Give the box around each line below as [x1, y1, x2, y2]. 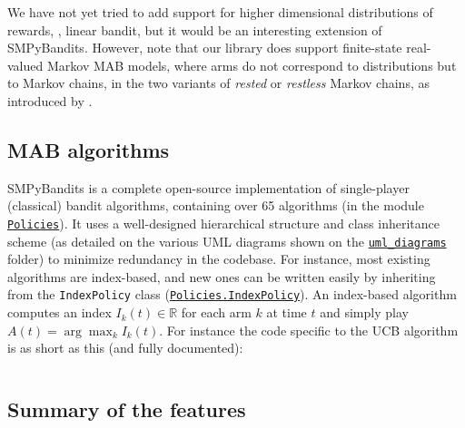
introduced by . [7, 91, 93, 110]
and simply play [320, 303, 409, 322]
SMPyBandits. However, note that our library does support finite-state [7, 38, 402, 57]
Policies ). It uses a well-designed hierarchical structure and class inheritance [7, 213, 440, 232]
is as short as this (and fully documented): [7, 338, 243, 357]
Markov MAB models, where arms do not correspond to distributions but [46, 55, 457, 74]
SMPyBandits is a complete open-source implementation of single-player [7, 178, 410, 197]
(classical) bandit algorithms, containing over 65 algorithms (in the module [7, 196, 424, 215]
